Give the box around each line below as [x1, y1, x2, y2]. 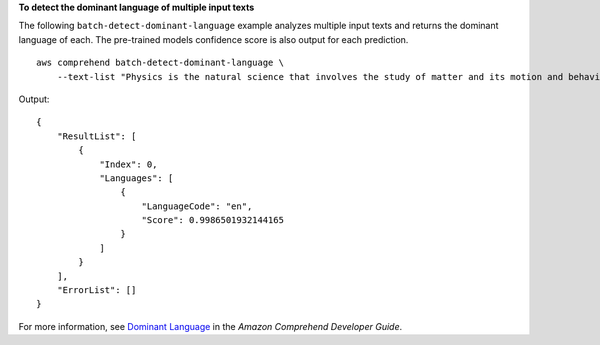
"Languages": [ [99, 172, 174, 184]
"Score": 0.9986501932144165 [141, 215, 285, 226]
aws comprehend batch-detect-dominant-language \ [36, 57, 285, 69]
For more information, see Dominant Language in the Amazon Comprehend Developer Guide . [18, 320, 403, 332]
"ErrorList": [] [56, 285, 137, 296]
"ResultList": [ [56, 130, 137, 142]
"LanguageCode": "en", [141, 200, 253, 212]
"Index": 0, [99, 158, 158, 170]
